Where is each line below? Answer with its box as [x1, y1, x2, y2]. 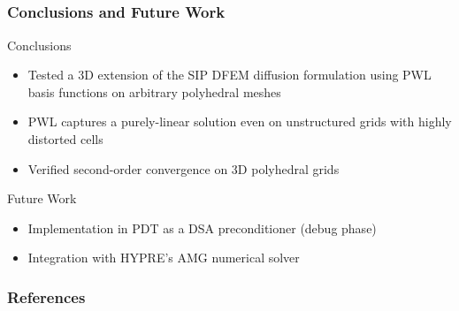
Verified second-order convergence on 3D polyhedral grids [27, 159, 340, 178]
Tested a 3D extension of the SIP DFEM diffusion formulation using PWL [27, 65, 432, 84]
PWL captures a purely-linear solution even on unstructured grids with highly [27, 112, 452, 131]
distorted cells [27, 130, 103, 148]
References [7, 285, 86, 307]
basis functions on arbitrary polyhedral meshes [27, 82, 281, 101]
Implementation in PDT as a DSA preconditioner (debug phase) [27, 218, 377, 237]
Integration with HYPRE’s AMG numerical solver [27, 248, 300, 267]
